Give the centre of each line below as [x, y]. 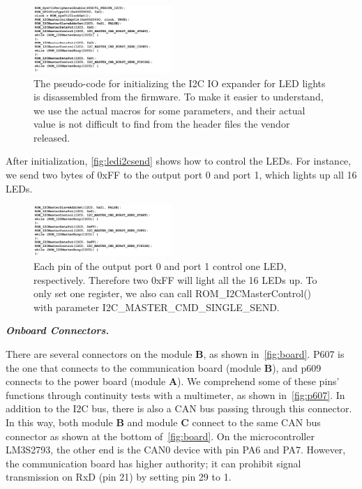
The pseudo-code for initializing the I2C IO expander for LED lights [180, 83]
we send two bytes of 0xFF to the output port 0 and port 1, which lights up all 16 [181, 175]
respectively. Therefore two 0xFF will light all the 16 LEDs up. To [175, 279]
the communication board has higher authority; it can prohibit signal [153, 463]
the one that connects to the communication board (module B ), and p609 [164, 367]
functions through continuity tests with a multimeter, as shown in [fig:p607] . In [175, 394]
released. [52, 137]
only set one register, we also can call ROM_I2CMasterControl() [173, 293]
